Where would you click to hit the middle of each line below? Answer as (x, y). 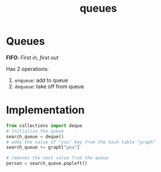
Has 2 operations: (28, 68)
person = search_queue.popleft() (47, 164)
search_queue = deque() (35, 136)
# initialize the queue (35, 131)
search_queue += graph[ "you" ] (43, 147)
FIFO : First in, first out (32, 57)
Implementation (45, 110)
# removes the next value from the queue (57, 158)
